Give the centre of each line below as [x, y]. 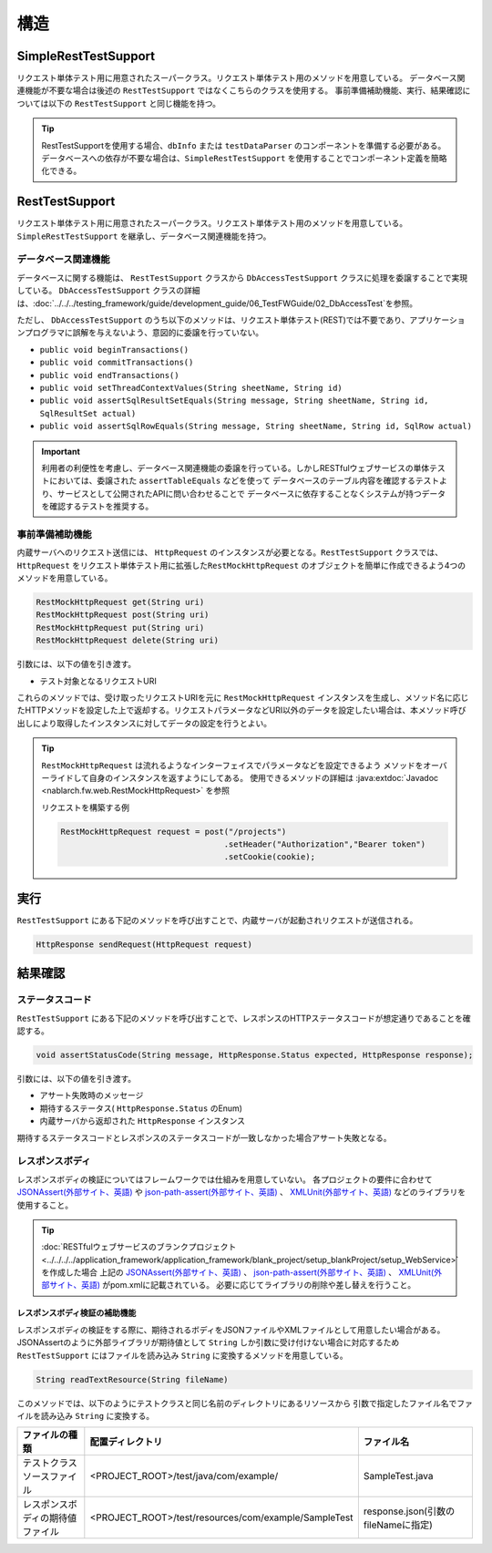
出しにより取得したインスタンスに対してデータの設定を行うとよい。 [144, 723]
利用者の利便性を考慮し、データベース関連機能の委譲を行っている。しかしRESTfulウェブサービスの [227, 468]
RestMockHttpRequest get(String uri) [120, 602]
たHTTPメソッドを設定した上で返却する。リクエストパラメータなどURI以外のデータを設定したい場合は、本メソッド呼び [241, 710]
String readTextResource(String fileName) [132, 1379]
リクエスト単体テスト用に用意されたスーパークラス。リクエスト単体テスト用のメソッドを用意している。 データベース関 [241, 78]
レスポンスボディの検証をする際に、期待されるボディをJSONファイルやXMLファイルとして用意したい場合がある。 [231, 1330]
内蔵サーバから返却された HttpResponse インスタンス [143, 1121]
